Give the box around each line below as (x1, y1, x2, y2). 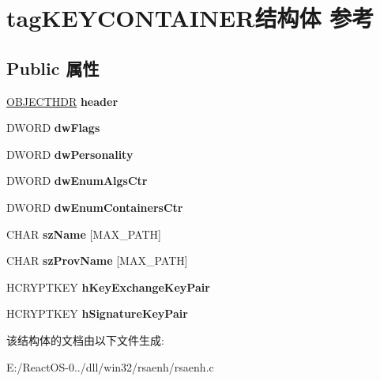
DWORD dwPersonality (6, 145, 134, 162)
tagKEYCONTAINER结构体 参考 (6, 2, 374, 34)
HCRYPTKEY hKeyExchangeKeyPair (6, 278, 210, 295)
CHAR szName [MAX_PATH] (6, 225, 161, 242)
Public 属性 (6, 55, 100, 80)
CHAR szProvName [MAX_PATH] (6, 252, 188, 269)
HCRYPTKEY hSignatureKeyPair (6, 305, 188, 322)
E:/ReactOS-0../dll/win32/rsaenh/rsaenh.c (6, 358, 214, 375)
